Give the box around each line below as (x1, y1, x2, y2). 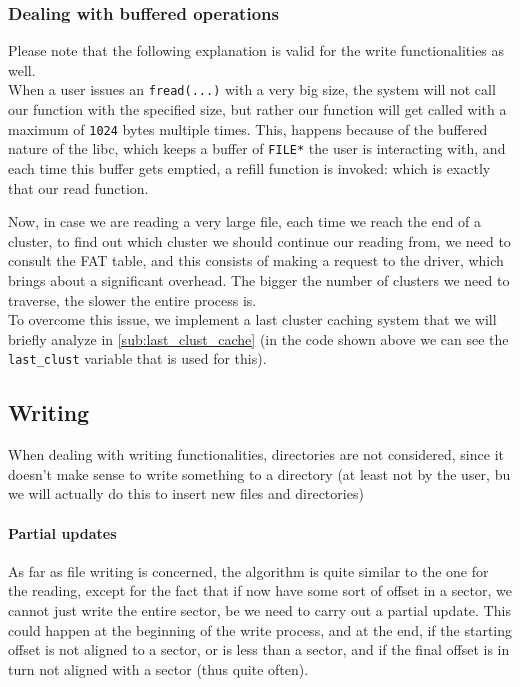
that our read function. (8, 177, 149, 198)
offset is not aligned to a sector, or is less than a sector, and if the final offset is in (8, 639, 510, 660)
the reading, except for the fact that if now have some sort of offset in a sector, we (8, 580, 512, 601)
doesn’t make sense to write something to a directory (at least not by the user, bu (8, 463, 511, 484)
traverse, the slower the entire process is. (8, 289, 257, 310)
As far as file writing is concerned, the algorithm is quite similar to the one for (8, 560, 489, 581)
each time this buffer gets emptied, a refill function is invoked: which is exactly (8, 157, 491, 178)
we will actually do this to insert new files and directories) (8, 483, 364, 504)
